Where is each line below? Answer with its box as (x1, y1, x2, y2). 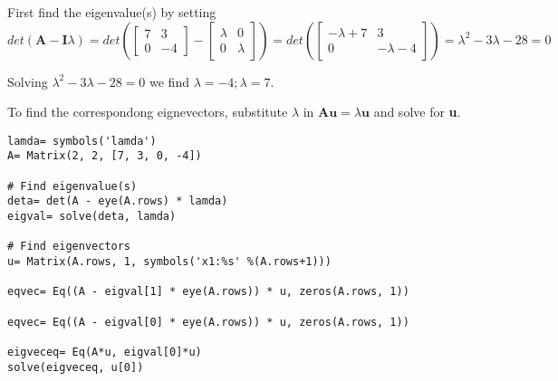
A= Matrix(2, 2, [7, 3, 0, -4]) (7, 149, 202, 163)
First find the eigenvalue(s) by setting (7, 3, 216, 21)
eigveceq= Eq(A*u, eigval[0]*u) (7, 345, 202, 358)
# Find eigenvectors (7, 240, 131, 253)
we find (149, 71, 189, 90)
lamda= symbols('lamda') (7, 134, 157, 148)
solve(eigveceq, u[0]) (7, 360, 144, 374)
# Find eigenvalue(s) (7, 179, 138, 193)
